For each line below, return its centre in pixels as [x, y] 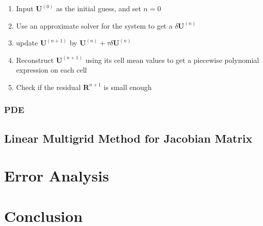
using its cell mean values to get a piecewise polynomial [172, 60]
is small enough [128, 87]
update [27, 43]
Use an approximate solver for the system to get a [94, 25]
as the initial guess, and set [99, 8]
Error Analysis [57, 176]
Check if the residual [48, 87]
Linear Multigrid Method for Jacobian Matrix [128, 138]
